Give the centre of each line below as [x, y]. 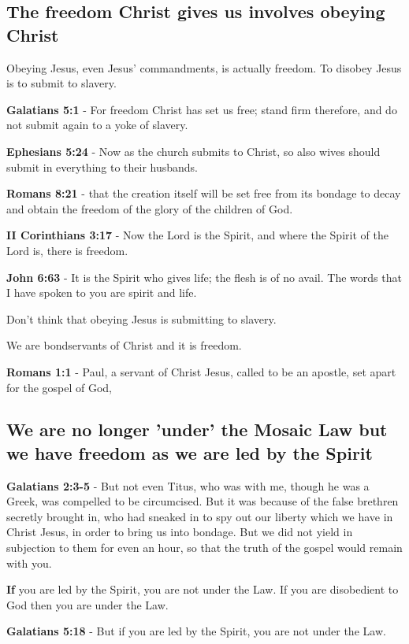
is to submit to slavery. [61, 83]
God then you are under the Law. [87, 604]
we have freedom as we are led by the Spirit [190, 452]
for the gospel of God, [59, 387]
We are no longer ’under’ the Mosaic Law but [197, 429]
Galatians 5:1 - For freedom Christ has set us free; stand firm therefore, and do [202, 109]
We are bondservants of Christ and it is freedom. [124, 345]
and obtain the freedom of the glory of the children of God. [150, 208]
